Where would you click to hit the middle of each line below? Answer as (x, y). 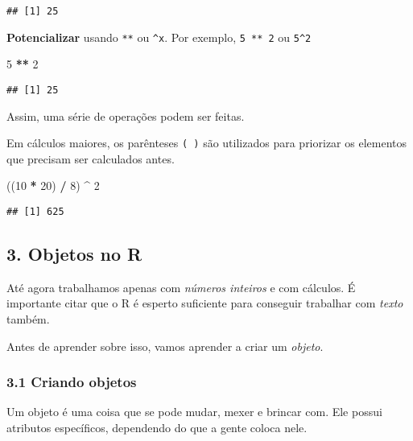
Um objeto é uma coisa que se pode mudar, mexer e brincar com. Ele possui (194, 412)
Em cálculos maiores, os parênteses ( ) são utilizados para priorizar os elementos (206, 143)
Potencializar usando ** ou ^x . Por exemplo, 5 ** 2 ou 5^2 (159, 37)
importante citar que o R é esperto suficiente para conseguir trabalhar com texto (205, 303)
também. (28, 319)
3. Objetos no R (74, 254)
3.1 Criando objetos (72, 382)
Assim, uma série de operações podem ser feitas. (126, 115)
